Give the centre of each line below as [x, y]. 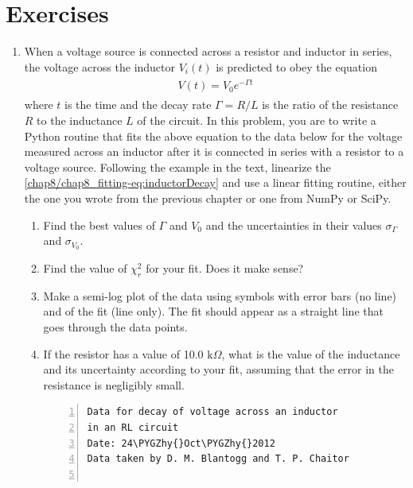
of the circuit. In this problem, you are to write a [257, 120]
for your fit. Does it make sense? [225, 268]
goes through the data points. [115, 327]
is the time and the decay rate [138, 105]
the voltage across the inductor [100, 66]
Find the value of [85, 268]
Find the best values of [99, 225]
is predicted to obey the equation [296, 66]
